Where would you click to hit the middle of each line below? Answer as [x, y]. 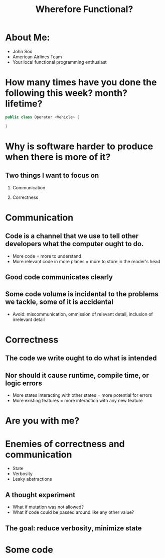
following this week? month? [66, 93]
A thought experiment [40, 495]
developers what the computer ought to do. [74, 244]
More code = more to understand [47, 256]
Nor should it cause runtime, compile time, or [77, 375]
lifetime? [24, 104]
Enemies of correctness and [65, 444]
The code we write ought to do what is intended [81, 358]
